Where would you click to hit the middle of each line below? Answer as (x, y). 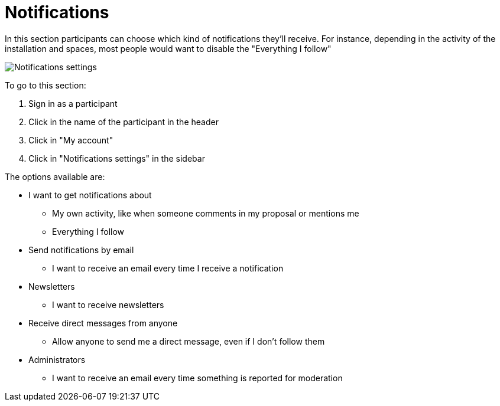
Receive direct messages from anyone (103, 323)
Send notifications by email (81, 250)
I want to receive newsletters (108, 304)
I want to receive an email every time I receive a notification (168, 268)
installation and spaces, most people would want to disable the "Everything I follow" (168, 48)
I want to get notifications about (90, 195)
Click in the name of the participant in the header (124, 122)
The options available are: (55, 176)
